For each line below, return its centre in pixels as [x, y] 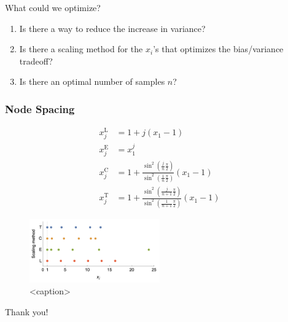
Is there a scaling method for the [81, 49]
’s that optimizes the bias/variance [218, 49]
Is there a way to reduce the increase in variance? [112, 28]
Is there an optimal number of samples [92, 81]
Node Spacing [40, 108]
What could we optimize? [53, 7]
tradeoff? [36, 61]
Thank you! [27, 311]
